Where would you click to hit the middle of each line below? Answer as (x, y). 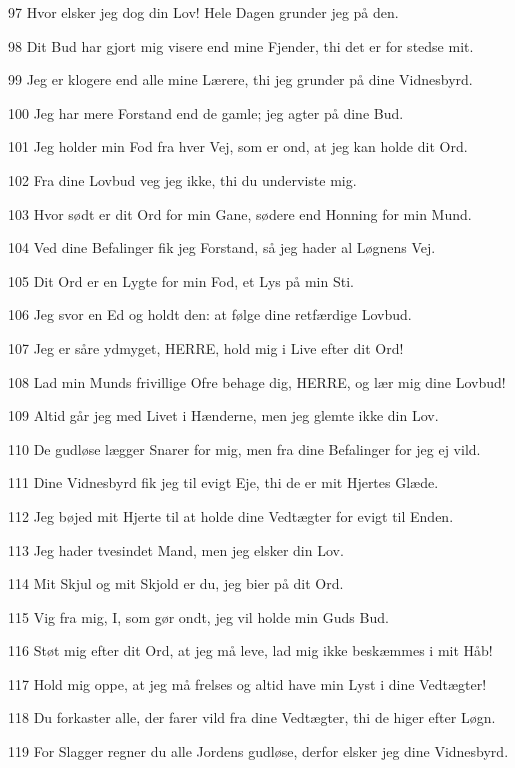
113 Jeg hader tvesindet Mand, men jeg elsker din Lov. (176, 549)
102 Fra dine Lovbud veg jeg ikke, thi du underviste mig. (182, 179)
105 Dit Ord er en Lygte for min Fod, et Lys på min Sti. (181, 280)
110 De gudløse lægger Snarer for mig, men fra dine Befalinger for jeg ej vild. (244, 448)
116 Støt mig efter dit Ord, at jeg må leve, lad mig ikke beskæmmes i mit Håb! (250, 650)
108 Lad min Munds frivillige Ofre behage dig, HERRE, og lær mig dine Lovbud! (257, 381)
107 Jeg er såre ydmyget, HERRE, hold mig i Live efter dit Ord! (206, 347)
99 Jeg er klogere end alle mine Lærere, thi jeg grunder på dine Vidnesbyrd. (240, 79)
